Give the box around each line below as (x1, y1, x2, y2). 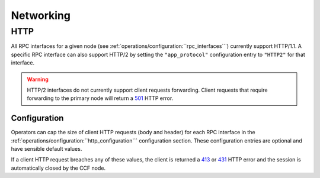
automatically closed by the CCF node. (11, 164, 106, 171)
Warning (27, 76, 49, 83)
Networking (11, 9, 71, 22)
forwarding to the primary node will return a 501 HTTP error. (27, 95, 174, 102)
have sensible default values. (11, 145, 82, 153)
